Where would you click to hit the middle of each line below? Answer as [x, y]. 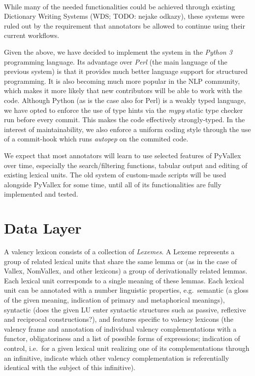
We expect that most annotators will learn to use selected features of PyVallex [123, 155]
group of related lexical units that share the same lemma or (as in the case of [120, 261]
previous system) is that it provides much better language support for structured [126, 71]
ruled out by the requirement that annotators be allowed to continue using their [125, 25]
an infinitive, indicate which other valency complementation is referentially [117, 358]
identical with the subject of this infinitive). [70, 367]
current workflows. [32, 35]
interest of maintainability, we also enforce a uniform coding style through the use [127, 129]
